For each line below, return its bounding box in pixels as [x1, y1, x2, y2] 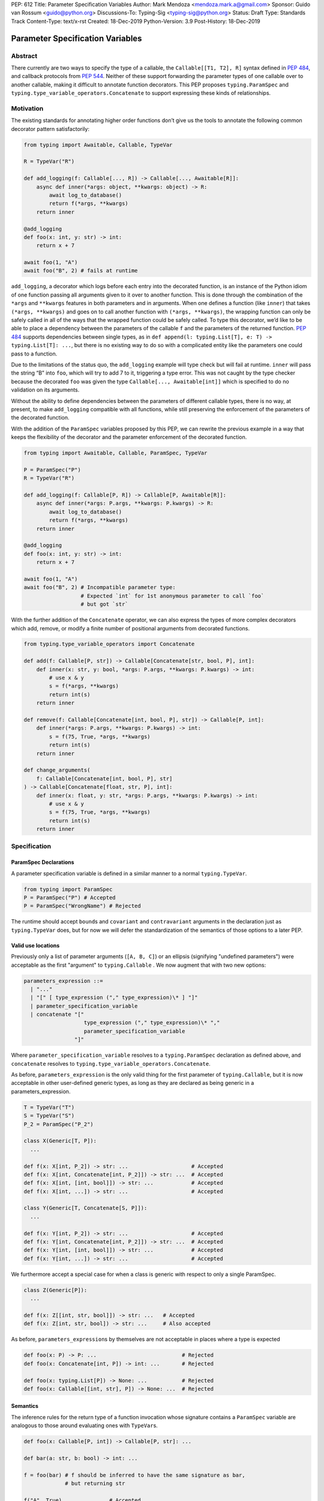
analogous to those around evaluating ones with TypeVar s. [11, 1422, 158, 1429]
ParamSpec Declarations [11, 859, 74, 866]
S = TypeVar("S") [23, 1113, 75, 1119]
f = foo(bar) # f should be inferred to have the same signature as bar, [23, 1472, 245, 1478]
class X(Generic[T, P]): [23, 1138, 97, 1144]
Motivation [11, 104, 44, 112]
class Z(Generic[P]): [23, 1287, 88, 1293]
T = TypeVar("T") [23, 1104, 75, 1111]
